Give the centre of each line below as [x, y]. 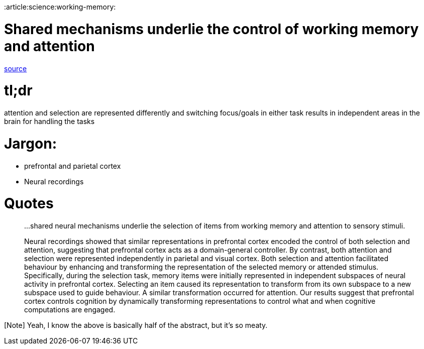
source [16, 68]
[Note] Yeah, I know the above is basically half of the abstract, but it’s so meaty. [136, 325]
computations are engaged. [70, 310]
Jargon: [30, 143]
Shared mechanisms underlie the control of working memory [211, 29]
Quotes [29, 204]
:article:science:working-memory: [60, 7]
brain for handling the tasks [49, 121]
